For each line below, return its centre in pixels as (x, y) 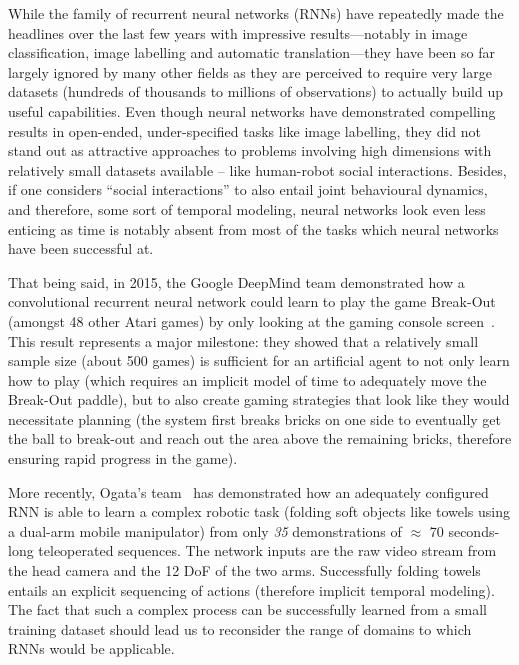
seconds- (474, 530)
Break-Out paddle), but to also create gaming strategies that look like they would (259, 399)
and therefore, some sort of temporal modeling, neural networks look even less (247, 208)
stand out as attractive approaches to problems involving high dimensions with (250, 150)
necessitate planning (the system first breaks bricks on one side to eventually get (255, 418)
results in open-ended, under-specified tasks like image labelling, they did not (244, 130)
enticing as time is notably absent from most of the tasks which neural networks (253, 228)
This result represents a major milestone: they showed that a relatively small (243, 340)
